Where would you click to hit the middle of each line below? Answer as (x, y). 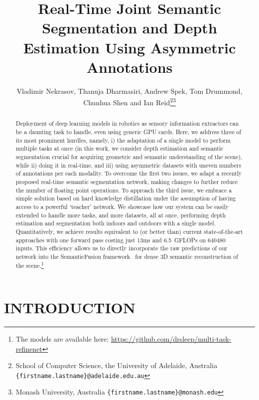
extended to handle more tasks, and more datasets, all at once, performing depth (121, 215)
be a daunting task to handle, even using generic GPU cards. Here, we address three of (129, 131)
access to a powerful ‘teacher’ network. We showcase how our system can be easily (122, 206)
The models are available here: (62, 339)
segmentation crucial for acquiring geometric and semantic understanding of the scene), (129, 156)
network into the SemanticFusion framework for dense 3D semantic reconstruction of (127, 256)
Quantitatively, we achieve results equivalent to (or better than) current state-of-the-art (129, 231)
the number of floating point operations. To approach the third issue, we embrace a (124, 190)
